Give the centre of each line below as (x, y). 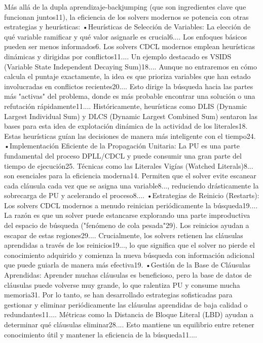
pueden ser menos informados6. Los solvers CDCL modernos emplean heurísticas (129, 46)
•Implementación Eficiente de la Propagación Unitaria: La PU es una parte (122, 146)
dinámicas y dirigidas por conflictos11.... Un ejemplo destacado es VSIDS (118, 56)
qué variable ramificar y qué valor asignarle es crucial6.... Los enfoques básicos (126, 36)
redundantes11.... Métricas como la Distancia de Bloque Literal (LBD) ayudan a (129, 314)
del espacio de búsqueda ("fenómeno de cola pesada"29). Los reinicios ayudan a (127, 225)
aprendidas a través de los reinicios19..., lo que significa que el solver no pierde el (129, 245)
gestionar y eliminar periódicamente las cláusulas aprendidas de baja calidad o (126, 304)
